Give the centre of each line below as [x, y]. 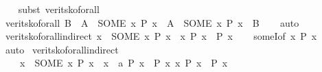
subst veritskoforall [59, 9]
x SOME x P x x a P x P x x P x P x [124, 63]
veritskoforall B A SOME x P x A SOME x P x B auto [152, 22]
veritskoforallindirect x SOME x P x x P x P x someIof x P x [161, 36]
